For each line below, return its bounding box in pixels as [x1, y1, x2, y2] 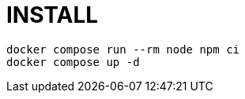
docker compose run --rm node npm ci [6, 42, 240, 56]
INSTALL [6, 2, 99, 28]
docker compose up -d [6, 55, 140, 68]
